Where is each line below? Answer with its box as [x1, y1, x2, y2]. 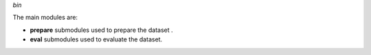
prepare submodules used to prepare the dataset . [30, 26, 173, 34]
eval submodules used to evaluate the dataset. [30, 35, 163, 43]
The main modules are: [12, 14, 78, 22]
